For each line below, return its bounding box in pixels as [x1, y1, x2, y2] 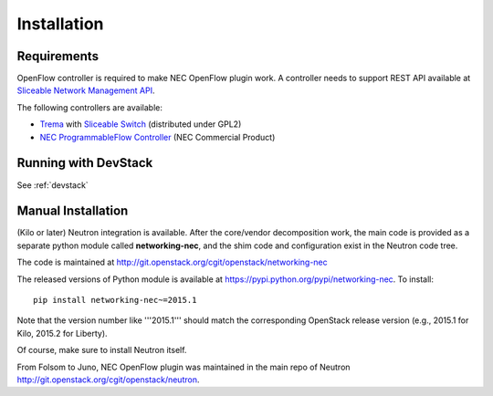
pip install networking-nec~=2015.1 [33, 295, 197, 305]
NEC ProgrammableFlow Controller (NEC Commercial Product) [39, 131, 276, 142]
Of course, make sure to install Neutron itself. [16, 345, 187, 356]
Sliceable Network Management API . [16, 85, 155, 96]
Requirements [16, 48, 100, 64]
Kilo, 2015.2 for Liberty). [16, 328, 109, 339]
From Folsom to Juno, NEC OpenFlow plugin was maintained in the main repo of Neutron [16, 361, 351, 372]
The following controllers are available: [16, 101, 163, 113]
